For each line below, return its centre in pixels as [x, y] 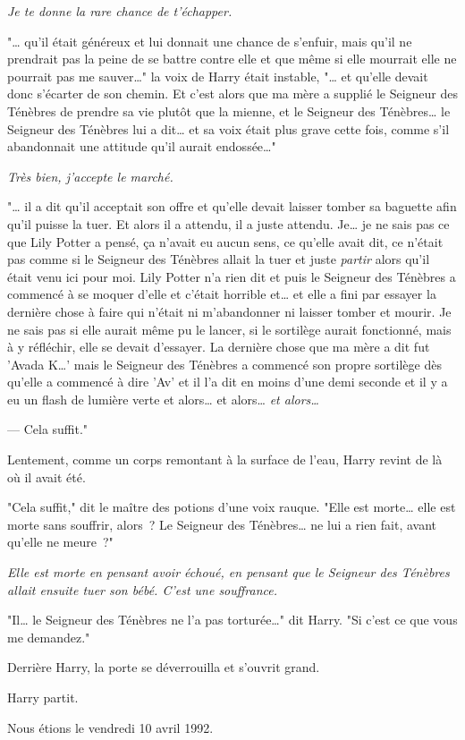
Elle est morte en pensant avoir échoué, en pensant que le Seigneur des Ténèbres [228, 572]
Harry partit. [43, 697]
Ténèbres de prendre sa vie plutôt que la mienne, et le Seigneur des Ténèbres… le [229, 111]
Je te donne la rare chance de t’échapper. [120, 11]
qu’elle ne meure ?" [60, 542]
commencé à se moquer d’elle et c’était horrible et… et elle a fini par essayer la [222, 294]
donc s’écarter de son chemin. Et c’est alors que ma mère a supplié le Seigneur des [232, 94]
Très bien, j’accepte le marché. [90, 176]
